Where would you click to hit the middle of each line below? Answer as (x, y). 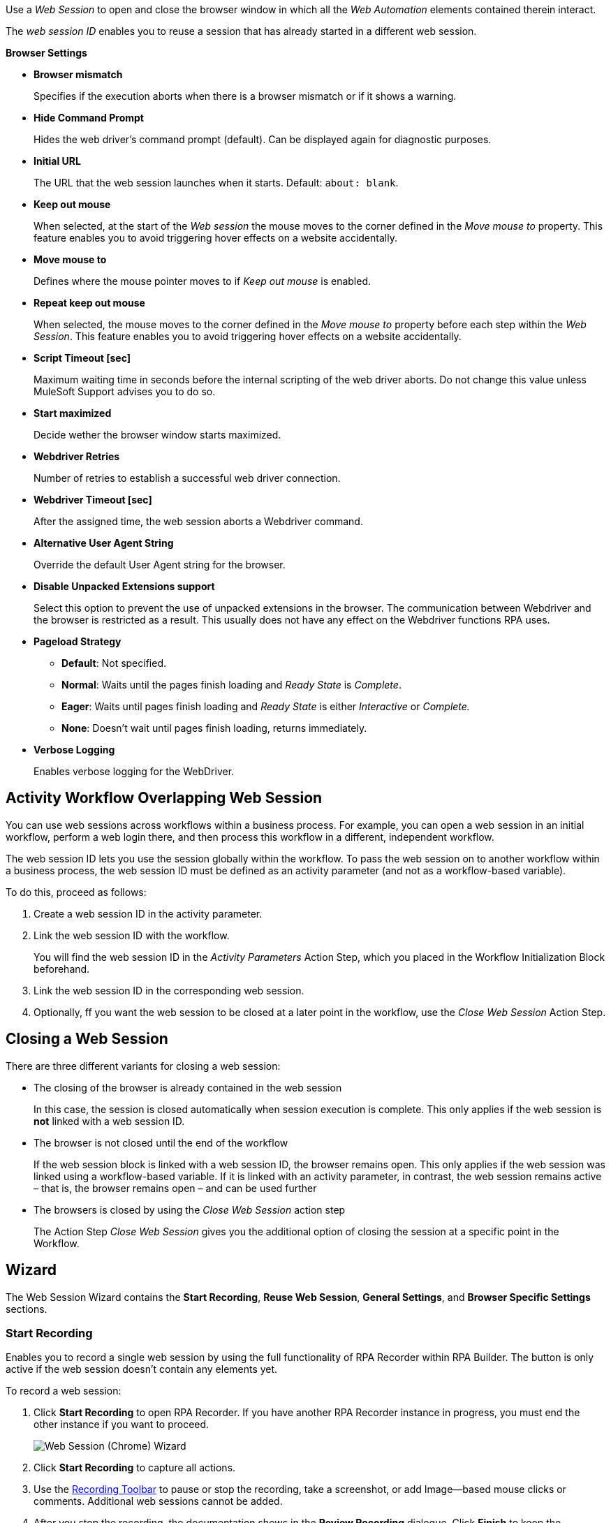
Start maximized (73, 413)
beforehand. (62, 969)
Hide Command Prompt (89, 118)
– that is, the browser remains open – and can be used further (175, 1188)
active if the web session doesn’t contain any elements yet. (142, 1369)
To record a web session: (64, 1391)
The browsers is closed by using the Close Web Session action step (190, 1209)
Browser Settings (46, 53)
